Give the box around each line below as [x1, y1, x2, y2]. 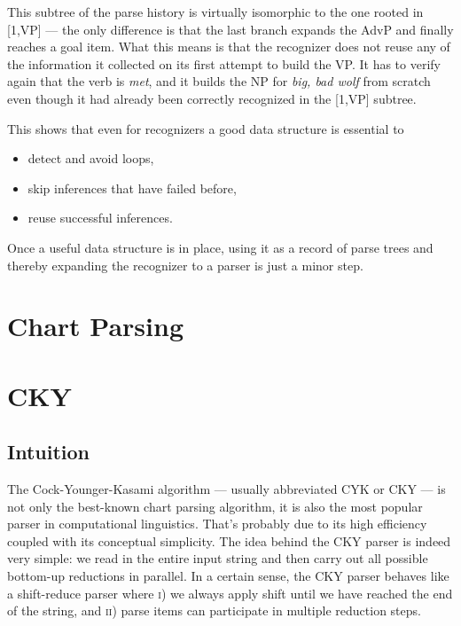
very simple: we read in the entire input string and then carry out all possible [7, 549, 428, 567]
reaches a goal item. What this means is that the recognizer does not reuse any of [7, 37, 450, 56]
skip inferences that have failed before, [27, 178, 237, 197]
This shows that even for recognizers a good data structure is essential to [7, 119, 404, 137]
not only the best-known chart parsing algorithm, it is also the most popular [7, 497, 423, 515]
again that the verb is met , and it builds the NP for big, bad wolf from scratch [7, 72, 431, 90]
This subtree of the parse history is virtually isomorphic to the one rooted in [7, 3, 424, 20]
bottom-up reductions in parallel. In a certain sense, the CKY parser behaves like [7, 567, 449, 585]
